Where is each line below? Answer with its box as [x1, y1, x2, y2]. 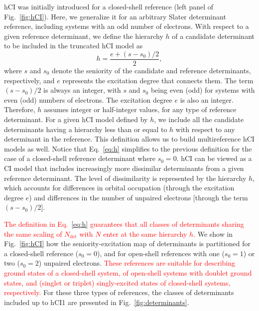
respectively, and [4, 75, 55, 85]
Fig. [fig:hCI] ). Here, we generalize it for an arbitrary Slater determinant [4, 11, 226, 21]
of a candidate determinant [172, 30, 255, 41]
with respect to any [175, 124, 235, 134]
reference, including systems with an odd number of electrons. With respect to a [4, 21, 249, 31]
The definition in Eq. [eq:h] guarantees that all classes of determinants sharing [4, 218, 244, 229]
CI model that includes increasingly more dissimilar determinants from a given [4, 162, 244, 173]
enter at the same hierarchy [103, 228, 187, 239]
